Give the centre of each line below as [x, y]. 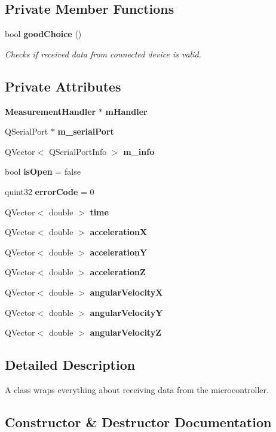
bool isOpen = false [43, 171]
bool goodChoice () [43, 34]
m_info [139, 151]
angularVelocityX [126, 292]
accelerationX [119, 232]
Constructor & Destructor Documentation [138, 422]
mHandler [126, 111]
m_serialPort [86, 131]
